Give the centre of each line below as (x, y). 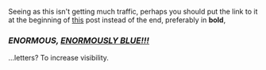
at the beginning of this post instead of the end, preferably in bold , (117, 20)
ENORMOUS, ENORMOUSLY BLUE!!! (79, 41)
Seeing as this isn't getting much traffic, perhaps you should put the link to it (133, 12)
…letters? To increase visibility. (59, 58)
